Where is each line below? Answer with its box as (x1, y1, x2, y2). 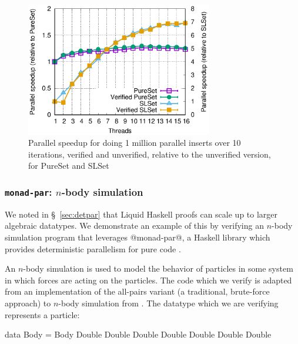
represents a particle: (5, 308, 80, 320)
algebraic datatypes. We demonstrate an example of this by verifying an (5, 219, 264, 232)
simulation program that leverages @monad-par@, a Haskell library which (5, 231, 270, 243)
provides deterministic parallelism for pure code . (5, 242, 181, 255)
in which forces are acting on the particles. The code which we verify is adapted (5, 273, 292, 286)
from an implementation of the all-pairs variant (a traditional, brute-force (5, 285, 270, 298)
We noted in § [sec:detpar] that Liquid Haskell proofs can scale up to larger (5, 208, 278, 220)
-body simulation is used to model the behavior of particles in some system (23, 262, 293, 275)
